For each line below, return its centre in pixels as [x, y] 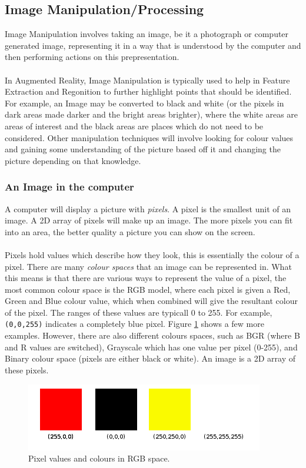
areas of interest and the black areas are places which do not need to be [134, 126]
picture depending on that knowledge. [73, 160]
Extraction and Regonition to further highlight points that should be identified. [148, 91]
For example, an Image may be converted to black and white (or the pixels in [144, 103]
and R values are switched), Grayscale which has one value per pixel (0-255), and [151, 347]
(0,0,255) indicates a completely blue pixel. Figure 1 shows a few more [134, 324]
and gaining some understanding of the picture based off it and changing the [143, 149]
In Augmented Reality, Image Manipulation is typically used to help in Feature [147, 80]
